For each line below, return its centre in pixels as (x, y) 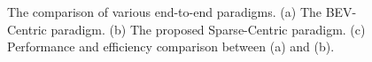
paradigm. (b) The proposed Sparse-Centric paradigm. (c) (208, 29)
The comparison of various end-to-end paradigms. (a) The (165, 12)
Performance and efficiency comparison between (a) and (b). (171, 46)
